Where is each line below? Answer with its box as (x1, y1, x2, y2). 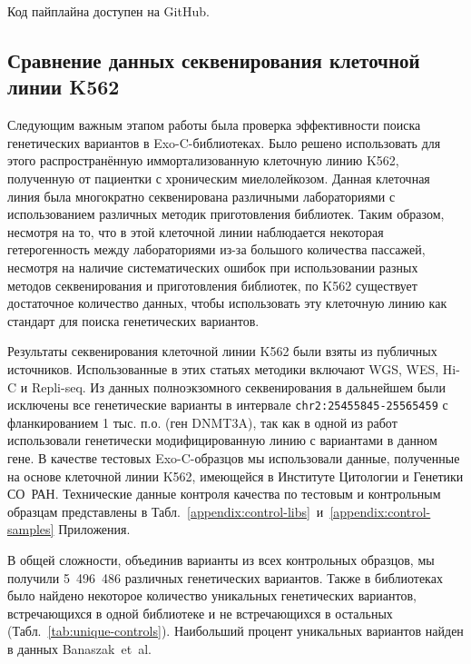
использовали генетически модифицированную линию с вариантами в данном (7, 431, 437, 450)
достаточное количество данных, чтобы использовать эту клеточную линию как (7, 293, 447, 312)
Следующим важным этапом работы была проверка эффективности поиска (7, 115, 421, 134)
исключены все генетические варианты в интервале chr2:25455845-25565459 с (7, 395, 448, 414)
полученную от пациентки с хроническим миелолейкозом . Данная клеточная (7, 168, 430, 187)
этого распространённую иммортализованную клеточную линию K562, (7, 151, 399, 170)
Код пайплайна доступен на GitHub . (7, 2, 210, 20)
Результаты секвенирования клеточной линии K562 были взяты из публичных (7, 342, 437, 361)
